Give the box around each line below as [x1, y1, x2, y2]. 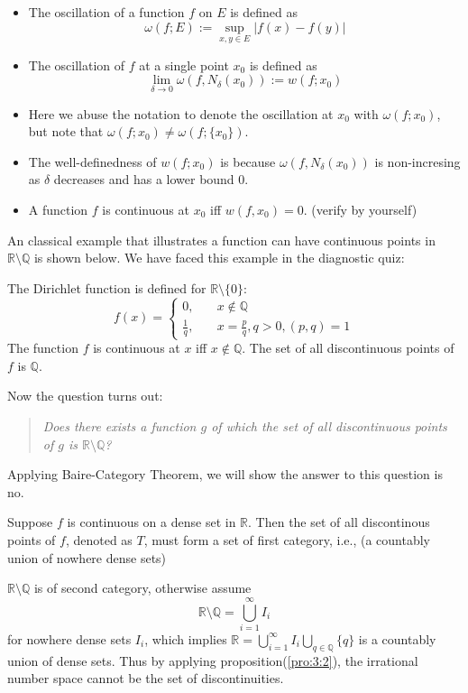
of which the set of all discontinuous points [211, 417, 447, 436]
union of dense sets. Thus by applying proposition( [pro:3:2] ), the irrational [7, 651, 418, 670]
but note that [28, 122, 104, 141]
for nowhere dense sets [7, 629, 132, 648]
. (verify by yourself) [303, 200, 418, 218]
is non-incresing [374, 152, 461, 171]
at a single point [139, 55, 229, 74]
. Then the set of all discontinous [248, 513, 430, 531]
